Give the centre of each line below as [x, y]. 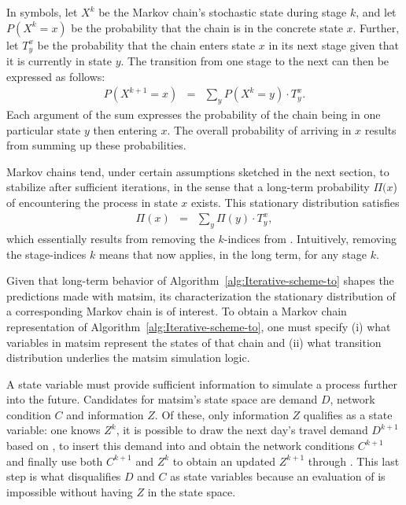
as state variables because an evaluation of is [278, 476]
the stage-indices [46, 254]
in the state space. [192, 491]
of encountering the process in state [92, 203]
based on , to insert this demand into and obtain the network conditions [181, 446]
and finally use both [55, 461]
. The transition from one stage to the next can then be [255, 61]
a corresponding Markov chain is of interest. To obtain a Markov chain [177, 311]
